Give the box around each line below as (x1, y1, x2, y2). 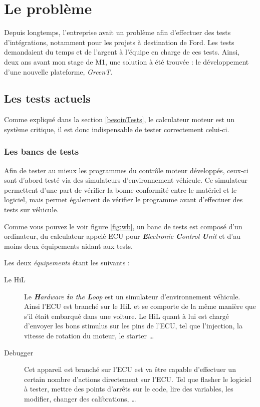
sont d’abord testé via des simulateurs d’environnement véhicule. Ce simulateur (4, 175, 247, 185)
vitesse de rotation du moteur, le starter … (24, 330, 154, 341)
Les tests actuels (4, 91, 91, 106)
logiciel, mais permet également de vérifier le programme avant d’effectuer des (4, 194, 243, 205)
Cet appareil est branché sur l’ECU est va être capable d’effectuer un (24, 364, 236, 374)
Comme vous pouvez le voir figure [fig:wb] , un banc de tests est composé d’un (4, 221, 242, 231)
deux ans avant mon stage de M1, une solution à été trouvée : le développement (4, 56, 249, 67)
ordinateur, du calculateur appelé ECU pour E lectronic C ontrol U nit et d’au (4, 231, 240, 241)
